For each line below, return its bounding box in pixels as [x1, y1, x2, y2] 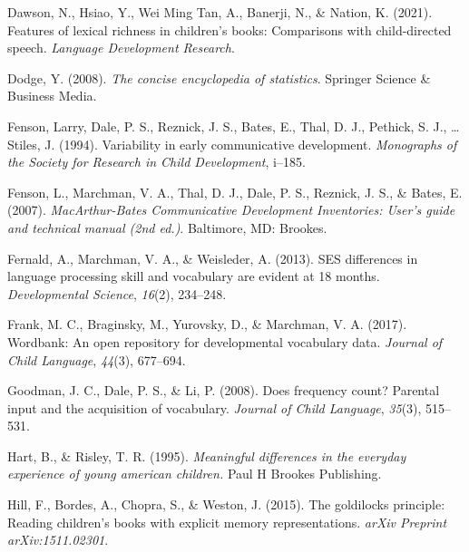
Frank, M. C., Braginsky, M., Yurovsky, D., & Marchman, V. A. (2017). [7, 315, 407, 334]
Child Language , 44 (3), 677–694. [7, 350, 186, 369]
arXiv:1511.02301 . [7, 530, 109, 549]
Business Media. [7, 86, 97, 105]
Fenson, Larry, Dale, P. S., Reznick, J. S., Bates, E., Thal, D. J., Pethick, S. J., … [7, 116, 460, 135]
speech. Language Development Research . [7, 38, 235, 57]
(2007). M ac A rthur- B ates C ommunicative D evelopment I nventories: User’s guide [7, 200, 455, 219]
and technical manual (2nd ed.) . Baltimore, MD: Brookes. [7, 218, 327, 237]
